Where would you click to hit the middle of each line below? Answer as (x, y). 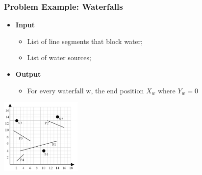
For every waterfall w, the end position (86, 90)
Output (28, 74)
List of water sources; (59, 57)
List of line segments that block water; (85, 41)
